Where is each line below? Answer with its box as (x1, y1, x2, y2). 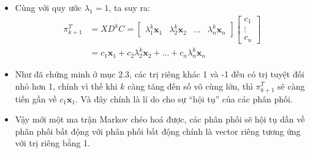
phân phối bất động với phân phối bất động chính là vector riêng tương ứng (15, 124, 301, 137)
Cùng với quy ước (15, 1, 82, 13)
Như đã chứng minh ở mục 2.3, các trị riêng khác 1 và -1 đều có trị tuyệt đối (15, 67, 304, 80)
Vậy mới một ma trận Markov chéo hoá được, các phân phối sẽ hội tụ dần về (15, 113, 305, 126)
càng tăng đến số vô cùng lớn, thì (127, 79, 253, 92)
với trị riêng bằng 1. (15, 137, 91, 149)
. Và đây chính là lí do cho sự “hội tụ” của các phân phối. (75, 92, 293, 105)
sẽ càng (278, 79, 305, 92)
